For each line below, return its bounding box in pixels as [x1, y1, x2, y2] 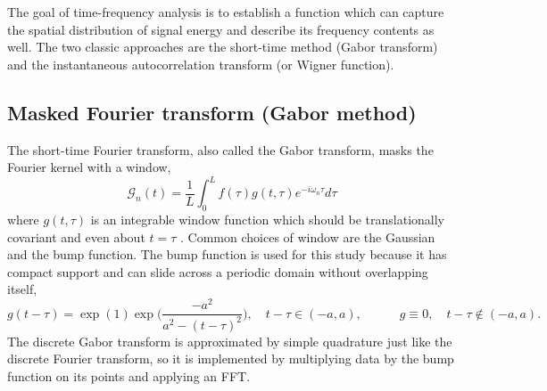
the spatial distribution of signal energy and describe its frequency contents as [7, 20, 435, 38]
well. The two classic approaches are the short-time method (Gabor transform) [7, 37, 438, 56]
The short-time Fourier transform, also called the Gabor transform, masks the [7, 140, 434, 159]
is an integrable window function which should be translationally [90, 210, 444, 229]
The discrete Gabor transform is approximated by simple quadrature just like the [7, 331, 452, 350]
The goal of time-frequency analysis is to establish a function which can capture [7, 3, 444, 20]
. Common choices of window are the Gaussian [180, 227, 435, 246]
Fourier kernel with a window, [7, 158, 171, 176]
